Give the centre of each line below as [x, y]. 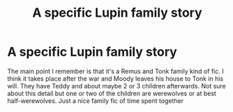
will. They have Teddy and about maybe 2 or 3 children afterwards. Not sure [117, 86]
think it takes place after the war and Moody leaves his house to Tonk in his [115, 79]
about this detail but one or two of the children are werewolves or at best [112, 93]
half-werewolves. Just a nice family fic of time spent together [95, 101]
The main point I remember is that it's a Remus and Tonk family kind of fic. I [116, 71]
